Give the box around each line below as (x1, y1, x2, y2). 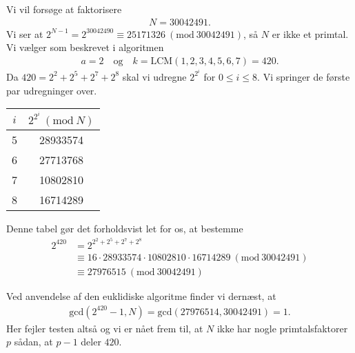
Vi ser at (6, 26, 43, 41)
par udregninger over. (6, 83, 97, 97)
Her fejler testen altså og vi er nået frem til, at (6, 321, 203, 335)
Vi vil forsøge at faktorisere (6, 2, 122, 16)
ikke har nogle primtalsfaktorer (216, 321, 348, 335)
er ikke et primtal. (272, 26, 349, 41)
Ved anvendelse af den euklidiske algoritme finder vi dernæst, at (6, 289, 276, 303)
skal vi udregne (122, 69, 187, 83)
